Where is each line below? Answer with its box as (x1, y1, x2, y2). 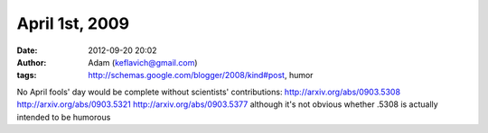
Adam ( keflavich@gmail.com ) (88, 57, 198, 67)
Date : (16, 45, 38, 56)
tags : (16, 70, 37, 81)
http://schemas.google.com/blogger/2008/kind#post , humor (88, 70, 314, 81)
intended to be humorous (16, 111, 111, 122)
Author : (16, 57, 47, 67)
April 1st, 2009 (16, 13, 130, 33)
